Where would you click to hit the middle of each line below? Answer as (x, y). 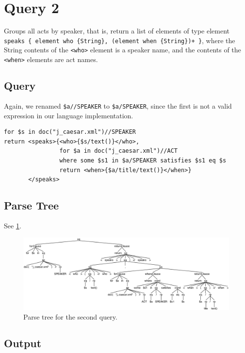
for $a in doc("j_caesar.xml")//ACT (118, 151)
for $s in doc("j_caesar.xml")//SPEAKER (70, 132)
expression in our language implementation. (69, 115)
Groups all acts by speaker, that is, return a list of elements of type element (117, 31)
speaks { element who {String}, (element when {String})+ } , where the (120, 40)
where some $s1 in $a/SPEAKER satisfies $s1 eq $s (143, 160)
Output (23, 343)
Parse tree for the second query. (70, 316)
